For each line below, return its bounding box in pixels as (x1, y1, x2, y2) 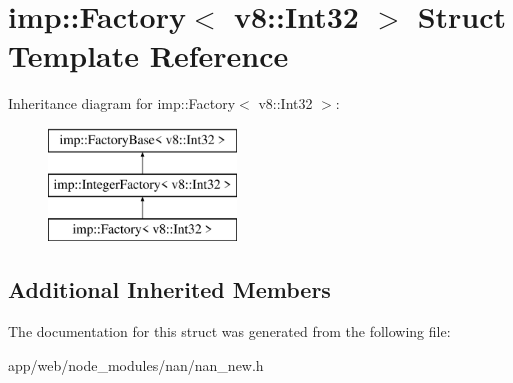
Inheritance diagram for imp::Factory (8, 93, 236, 114)
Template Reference (8, 35, 289, 76)
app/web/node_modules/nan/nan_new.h (8, 354, 264, 375)
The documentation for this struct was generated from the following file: (8, 321, 451, 342)
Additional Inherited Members (8, 274, 331, 305)
